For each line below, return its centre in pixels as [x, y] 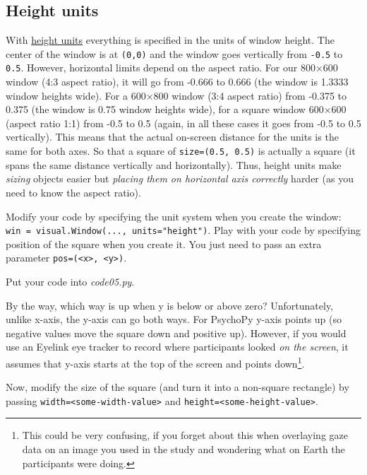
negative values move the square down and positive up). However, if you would [176, 333]
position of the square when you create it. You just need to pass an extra [164, 244]
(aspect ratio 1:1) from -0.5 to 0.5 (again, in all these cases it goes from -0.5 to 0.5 [183, 123]
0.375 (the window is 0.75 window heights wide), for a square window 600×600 [176, 109]
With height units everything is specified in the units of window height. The [170, 40]
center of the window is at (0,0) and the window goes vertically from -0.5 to [174, 53]
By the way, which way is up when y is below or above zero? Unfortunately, [170, 305]
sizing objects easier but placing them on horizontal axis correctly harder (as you [180, 178]
